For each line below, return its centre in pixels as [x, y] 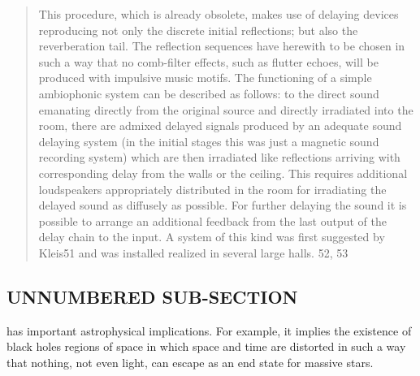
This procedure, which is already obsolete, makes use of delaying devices [219, 14]
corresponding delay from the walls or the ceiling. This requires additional [223, 173]
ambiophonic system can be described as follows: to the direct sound [209, 93]
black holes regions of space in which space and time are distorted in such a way [206, 346]
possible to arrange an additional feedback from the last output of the [212, 220]
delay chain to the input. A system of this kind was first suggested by [212, 237]
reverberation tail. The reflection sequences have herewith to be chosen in [222, 46]
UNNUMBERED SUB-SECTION [152, 296]
